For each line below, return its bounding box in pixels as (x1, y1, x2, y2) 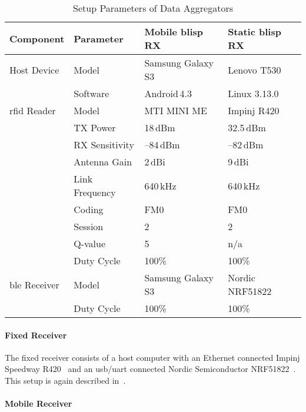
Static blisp (228, 25, 281, 38)
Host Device (9, 62, 59, 77)
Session (74, 220, 104, 233)
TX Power (74, 121, 116, 134)
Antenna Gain (74, 155, 132, 168)
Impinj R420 (228, 104, 280, 117)
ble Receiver (9, 277, 59, 291)
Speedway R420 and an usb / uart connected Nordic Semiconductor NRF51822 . (5, 363, 296, 375)
